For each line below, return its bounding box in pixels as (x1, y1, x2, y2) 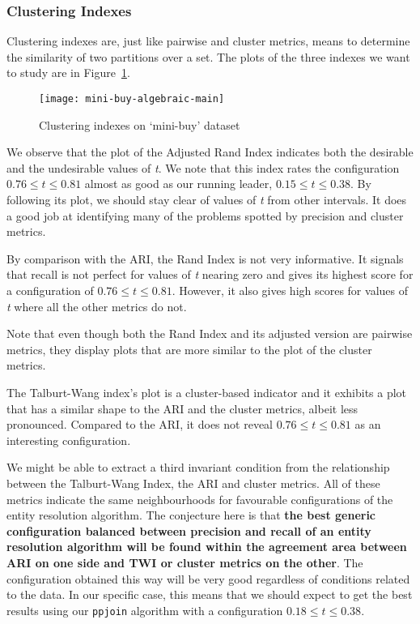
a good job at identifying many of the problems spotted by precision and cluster (6, 207, 404, 224)
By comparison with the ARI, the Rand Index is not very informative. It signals (6, 250, 404, 267)
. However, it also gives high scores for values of (172, 282, 408, 298)
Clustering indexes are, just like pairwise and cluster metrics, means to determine (6, 32, 410, 49)
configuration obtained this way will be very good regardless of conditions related (6, 570, 410, 587)
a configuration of (6, 282, 94, 298)
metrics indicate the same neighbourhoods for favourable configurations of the (6, 490, 393, 507)
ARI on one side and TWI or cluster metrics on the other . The (6, 553, 363, 571)
